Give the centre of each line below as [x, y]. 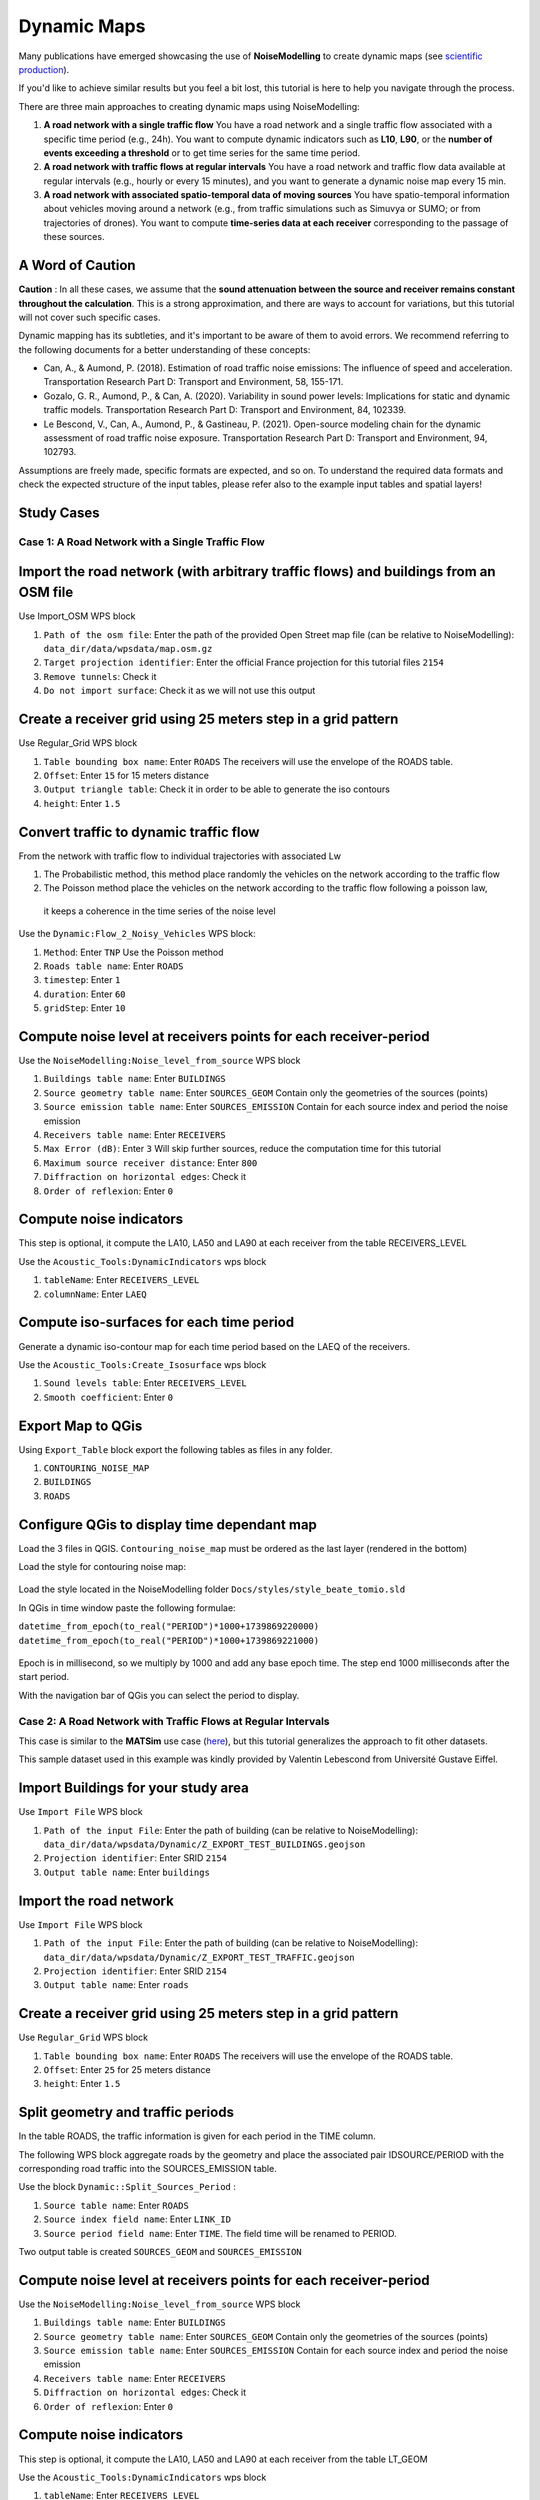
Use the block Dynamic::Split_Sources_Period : [127, 2187]
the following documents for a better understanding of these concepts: [164, 349]
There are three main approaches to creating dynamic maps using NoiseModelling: [189, 106]
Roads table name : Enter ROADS [113, 966]
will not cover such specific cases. [89, 317]
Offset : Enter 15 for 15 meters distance [126, 775]
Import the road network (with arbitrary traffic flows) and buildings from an [257, 571]
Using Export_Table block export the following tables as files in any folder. [175, 1449]
